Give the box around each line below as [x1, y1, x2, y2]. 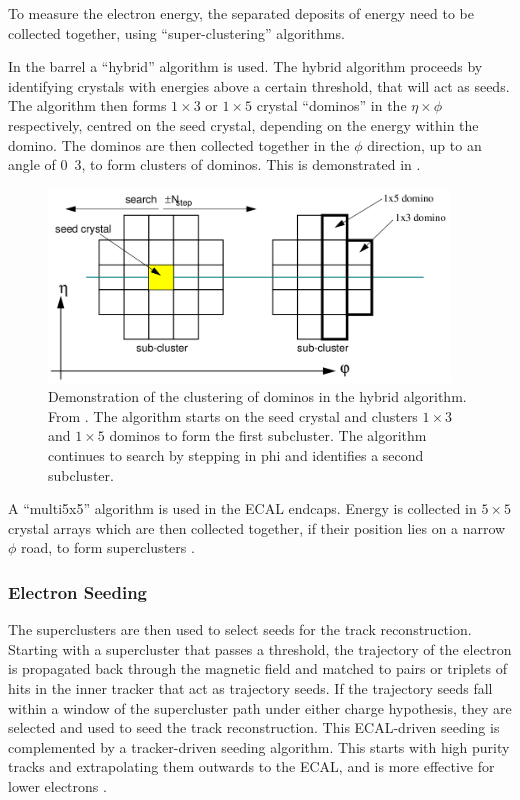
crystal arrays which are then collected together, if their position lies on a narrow [8, 517, 506, 538]
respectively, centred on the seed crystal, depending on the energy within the [8, 114, 479, 135]
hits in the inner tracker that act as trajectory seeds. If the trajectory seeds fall [8, 677, 493, 698]
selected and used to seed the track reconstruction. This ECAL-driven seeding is [8, 717, 500, 738]
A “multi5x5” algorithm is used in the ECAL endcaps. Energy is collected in [8, 498, 477, 519]
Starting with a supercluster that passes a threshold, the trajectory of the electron [8, 638, 512, 659]
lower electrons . [8, 775, 107, 796]
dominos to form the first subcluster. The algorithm [109, 425, 427, 446]
